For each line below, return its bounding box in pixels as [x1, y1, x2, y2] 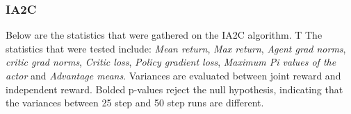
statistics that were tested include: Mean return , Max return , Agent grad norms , [6, 41, 346, 55]
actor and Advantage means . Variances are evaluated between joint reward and [6, 68, 341, 82]
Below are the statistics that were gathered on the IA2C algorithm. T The [6, 28, 323, 42]
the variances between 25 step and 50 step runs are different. [6, 95, 264, 110]
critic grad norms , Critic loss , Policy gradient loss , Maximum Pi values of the [6, 55, 336, 69]
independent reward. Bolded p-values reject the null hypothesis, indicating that [6, 82, 343, 96]
